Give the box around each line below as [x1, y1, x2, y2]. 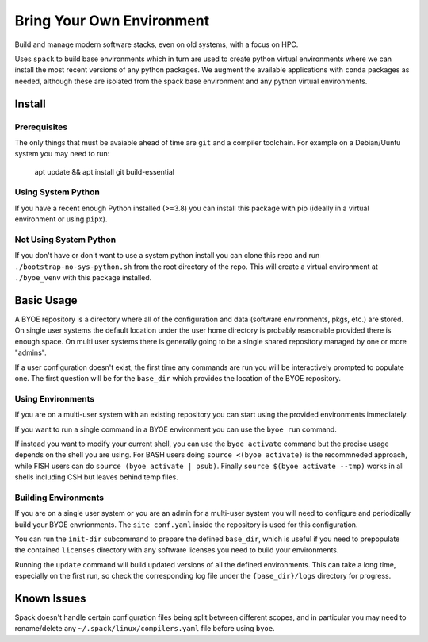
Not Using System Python [14, 234, 117, 245]
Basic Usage [14, 294, 78, 307]
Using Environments [14, 393, 95, 404]
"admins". [14, 348, 47, 357]
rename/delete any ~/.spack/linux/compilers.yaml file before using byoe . [14, 624, 275, 633]
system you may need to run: [14, 149, 110, 159]
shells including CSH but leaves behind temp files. [14, 472, 178, 482]
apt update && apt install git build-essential [34, 167, 174, 176]
